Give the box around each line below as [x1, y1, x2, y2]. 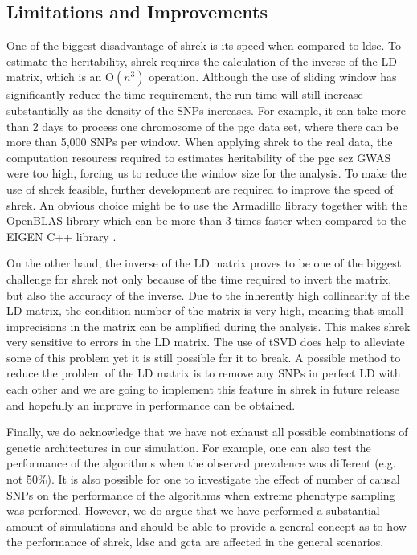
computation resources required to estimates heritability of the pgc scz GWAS [6, 149, 391, 165]
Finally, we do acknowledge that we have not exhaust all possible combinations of [6, 423, 408, 440]
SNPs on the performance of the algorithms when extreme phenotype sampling [6, 486, 395, 503]
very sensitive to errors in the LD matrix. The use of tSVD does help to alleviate [6, 333, 405, 350]
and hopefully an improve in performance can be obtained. [6, 396, 296, 413]
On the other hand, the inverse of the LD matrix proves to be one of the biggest [6, 255, 402, 271]
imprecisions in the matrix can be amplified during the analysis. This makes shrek [6, 317, 411, 334]
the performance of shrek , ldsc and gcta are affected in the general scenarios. [6, 533, 384, 550]
